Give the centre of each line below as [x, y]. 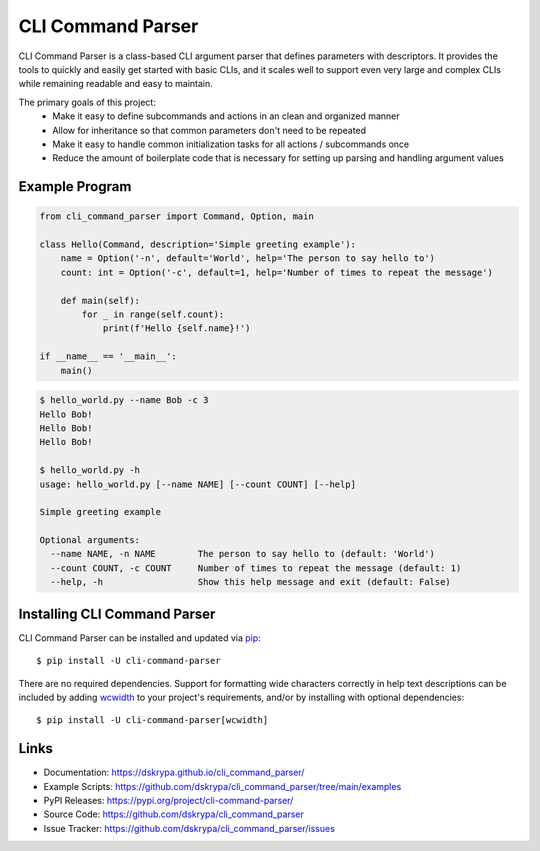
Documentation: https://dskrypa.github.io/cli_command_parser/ [174, 772]
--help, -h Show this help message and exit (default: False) [251, 582]
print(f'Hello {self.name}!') [176, 328]
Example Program [75, 186]
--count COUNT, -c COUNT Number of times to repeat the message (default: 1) [256, 568]
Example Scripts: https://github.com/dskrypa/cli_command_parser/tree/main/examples [222, 786]
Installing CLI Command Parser [117, 613]
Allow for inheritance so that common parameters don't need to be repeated [209, 130]
